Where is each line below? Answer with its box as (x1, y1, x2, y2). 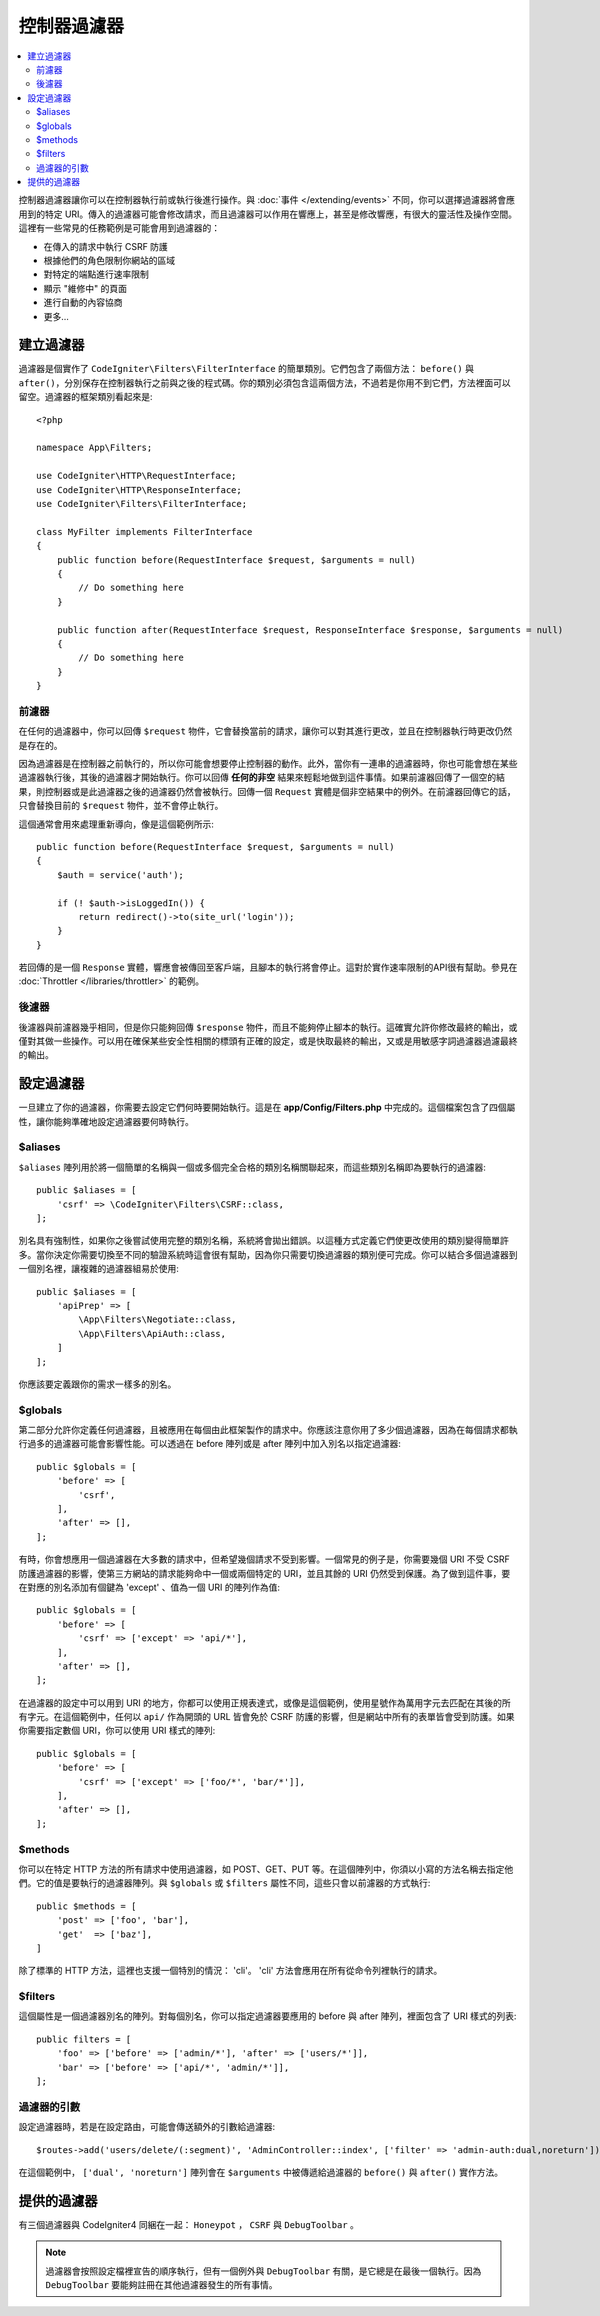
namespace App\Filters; (36, 442, 153, 454)
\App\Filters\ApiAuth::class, (78, 1328, 227, 1339)
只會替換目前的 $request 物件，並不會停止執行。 (18, 800, 224, 812)
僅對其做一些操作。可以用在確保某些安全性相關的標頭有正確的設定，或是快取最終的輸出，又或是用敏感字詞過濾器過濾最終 (18, 1035, 518, 1047)
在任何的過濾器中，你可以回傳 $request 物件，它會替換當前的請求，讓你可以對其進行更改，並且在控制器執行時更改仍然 (18, 725, 513, 737)
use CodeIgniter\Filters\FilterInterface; (36, 498, 248, 509)
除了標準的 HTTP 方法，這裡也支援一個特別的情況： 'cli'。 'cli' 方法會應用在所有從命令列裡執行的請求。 (18, 1965, 443, 1977)
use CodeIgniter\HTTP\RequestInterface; (36, 470, 237, 482)
